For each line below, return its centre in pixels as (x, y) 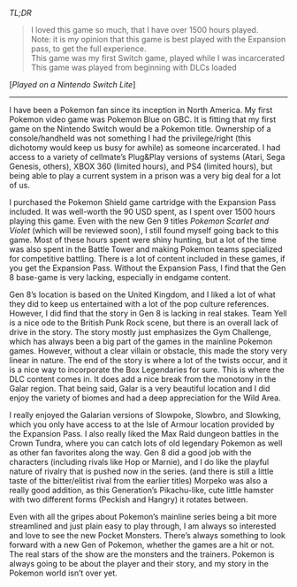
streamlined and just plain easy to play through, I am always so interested (143, 526)
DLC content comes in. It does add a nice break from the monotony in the (143, 379)
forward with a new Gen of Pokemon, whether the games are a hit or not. (142, 545)
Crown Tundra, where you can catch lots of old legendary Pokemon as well (146, 443)
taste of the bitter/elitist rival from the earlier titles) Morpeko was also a (138, 480)
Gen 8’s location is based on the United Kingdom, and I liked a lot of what (142, 294)
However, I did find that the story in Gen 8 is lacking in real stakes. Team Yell (148, 313)
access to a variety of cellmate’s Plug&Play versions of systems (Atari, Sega (147, 157)
